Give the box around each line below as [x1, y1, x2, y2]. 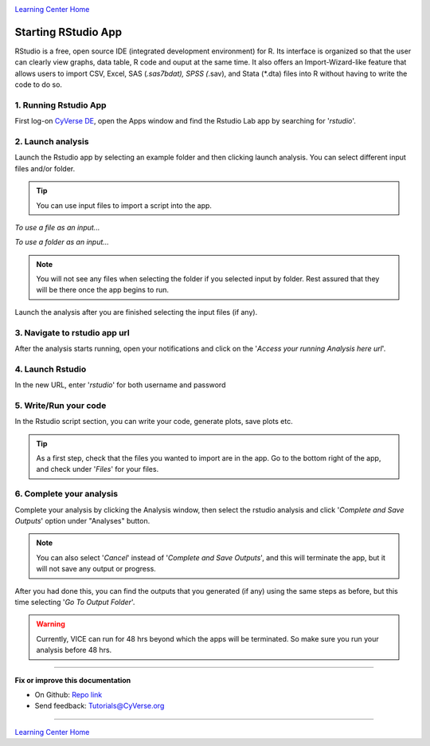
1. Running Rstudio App [14, 100, 107, 111]
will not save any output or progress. [36, 564, 157, 574]
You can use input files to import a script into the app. [36, 200, 213, 210]
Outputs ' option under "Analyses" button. [14, 516, 150, 525]
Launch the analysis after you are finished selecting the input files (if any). [14, 307, 258, 316]
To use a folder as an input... [14, 238, 109, 247]
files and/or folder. [14, 163, 76, 173]
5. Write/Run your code [14, 399, 107, 410]
